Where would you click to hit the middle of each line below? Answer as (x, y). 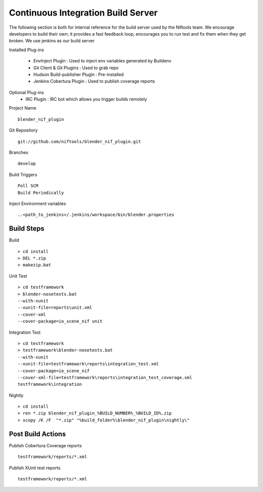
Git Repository (23, 130)
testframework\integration (50, 384)
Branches (19, 152)
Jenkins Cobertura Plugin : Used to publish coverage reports (94, 81)
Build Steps (27, 229)
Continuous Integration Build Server (83, 13)
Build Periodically (41, 193)
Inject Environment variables (38, 203)
